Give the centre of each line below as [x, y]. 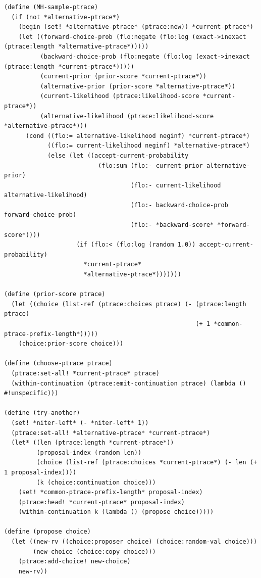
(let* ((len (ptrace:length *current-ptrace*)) [93, 443]
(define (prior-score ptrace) [55, 294]
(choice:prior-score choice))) [71, 344]
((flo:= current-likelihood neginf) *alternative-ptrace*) [148, 146]
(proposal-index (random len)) [89, 452]
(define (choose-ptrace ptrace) [58, 364]
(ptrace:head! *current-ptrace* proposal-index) [101, 502]
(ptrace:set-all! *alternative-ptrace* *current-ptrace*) [111, 433]
